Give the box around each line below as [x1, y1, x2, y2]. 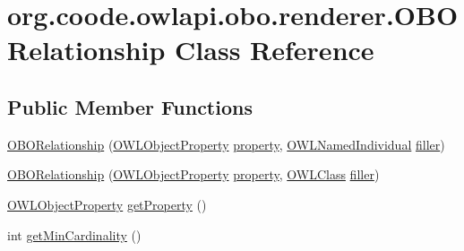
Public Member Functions [7, 92, 253, 120]
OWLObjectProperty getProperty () [7, 195, 207, 213]
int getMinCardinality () [7, 225, 142, 244]
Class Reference [175, 31, 374, 68]
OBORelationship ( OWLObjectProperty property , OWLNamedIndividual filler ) [7, 134, 445, 153]
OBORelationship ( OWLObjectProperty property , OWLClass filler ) [7, 165, 380, 184]
